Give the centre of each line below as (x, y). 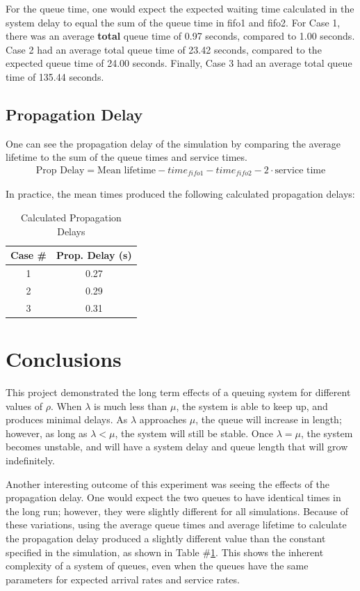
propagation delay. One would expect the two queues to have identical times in (173, 497)
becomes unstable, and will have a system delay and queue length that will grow (177, 447)
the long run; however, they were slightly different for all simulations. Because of (177, 511)
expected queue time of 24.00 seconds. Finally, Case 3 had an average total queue (179, 63)
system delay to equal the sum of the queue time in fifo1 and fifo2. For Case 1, (173, 22)
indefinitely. (30, 460)
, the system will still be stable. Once (194, 433)
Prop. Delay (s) (94, 255)
